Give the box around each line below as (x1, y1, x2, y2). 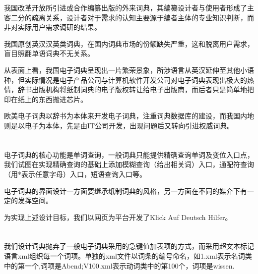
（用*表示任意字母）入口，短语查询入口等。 (4, 168, 146, 179)
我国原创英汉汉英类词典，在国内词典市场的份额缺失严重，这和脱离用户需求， (4, 38, 254, 49)
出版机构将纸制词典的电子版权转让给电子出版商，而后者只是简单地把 (31, 84, 254, 95)
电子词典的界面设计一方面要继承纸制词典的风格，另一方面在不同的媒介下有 (4, 185, 247, 196)
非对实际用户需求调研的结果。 (4, 22, 101, 32)
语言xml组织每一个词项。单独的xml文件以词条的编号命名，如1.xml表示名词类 (4, 251, 252, 261)
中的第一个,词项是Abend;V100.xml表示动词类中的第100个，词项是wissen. (4, 260, 235, 271)
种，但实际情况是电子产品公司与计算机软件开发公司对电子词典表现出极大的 (4, 74, 247, 85)
